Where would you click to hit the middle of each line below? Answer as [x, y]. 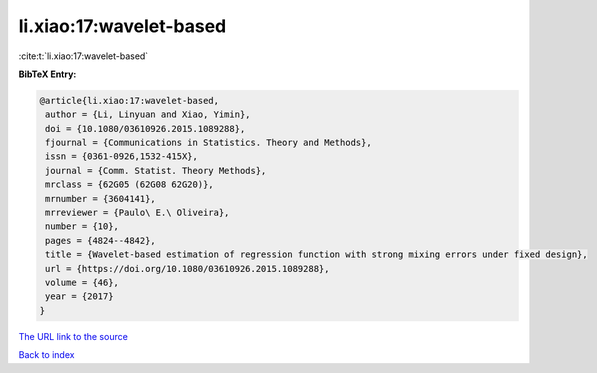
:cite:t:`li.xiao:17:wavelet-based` [83, 56]
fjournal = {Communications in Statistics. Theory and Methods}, [208, 143]
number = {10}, [82, 226]
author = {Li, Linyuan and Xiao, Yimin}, [148, 114]
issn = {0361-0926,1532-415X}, [122, 156]
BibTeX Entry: [47, 74]
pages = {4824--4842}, [101, 240]
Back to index [46, 355]
